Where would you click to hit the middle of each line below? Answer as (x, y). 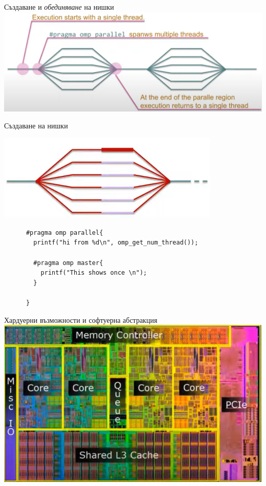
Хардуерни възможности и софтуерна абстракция (81, 319)
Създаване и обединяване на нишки (59, 7)
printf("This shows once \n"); (94, 273)
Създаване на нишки (36, 126)
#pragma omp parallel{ (64, 233)
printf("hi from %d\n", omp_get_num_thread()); (116, 243)
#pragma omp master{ (68, 263)
